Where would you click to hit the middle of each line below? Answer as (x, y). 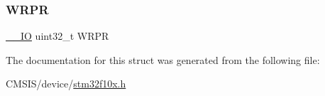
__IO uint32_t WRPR (57, 36)
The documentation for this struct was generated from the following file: (163, 59)
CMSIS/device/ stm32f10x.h (66, 84)
